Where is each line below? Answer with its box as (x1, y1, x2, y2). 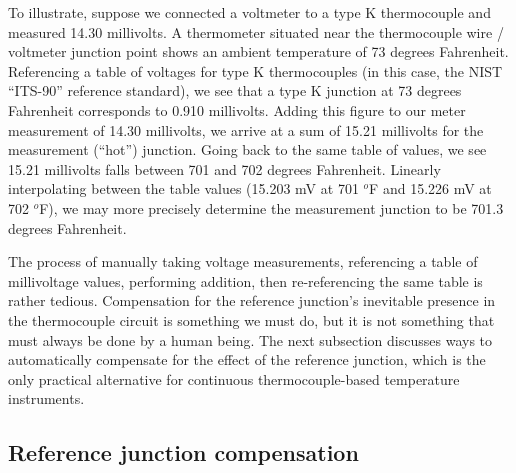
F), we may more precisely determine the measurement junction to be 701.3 (39, 197, 504, 218)
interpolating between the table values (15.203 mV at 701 (8, 178, 359, 199)
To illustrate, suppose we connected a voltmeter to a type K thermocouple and (8, 2, 491, 22)
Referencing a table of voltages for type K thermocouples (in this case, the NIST (8, 60, 503, 81)
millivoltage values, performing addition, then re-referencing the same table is (8, 270, 483, 291)
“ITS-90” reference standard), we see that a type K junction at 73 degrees (8, 80, 462, 101)
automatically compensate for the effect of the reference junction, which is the (8, 349, 486, 370)
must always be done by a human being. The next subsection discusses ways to (8, 329, 493, 350)
